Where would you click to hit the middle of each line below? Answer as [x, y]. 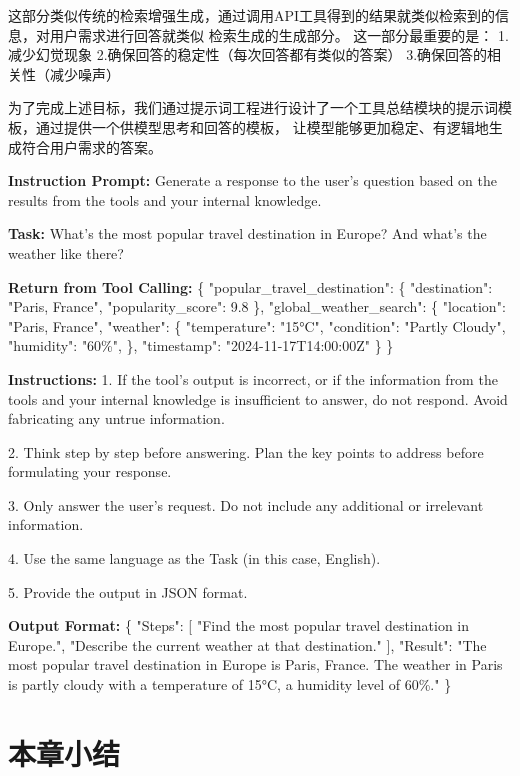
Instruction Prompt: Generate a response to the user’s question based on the [253, 180]
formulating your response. [90, 471]
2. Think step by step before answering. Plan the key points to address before [246, 451]
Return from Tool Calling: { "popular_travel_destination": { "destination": [250, 286]
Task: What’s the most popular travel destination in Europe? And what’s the [247, 233]
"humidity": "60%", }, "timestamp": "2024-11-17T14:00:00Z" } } [201, 345]
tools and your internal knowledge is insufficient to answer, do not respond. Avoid [258, 398]
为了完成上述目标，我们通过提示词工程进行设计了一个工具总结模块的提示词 [253, 107]
